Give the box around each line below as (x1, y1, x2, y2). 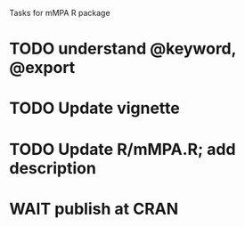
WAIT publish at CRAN (9, 199, 179, 219)
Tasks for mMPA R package (9, 8, 110, 18)
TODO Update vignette (9, 98, 180, 118)
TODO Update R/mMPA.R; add (9, 139, 236, 159)
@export (9, 58, 76, 78)
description (9, 158, 96, 178)
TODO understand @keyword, (9, 39, 236, 59)
